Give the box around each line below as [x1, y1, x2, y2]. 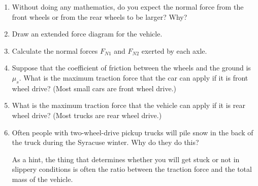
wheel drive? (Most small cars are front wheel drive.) [12, 83, 176, 93]
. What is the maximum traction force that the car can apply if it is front [19, 72, 248, 83]
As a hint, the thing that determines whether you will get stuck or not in [12, 154, 240, 164]
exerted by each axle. [141, 45, 207, 56]
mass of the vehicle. [12, 173, 73, 184]
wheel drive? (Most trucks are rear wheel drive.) [12, 109, 162, 120]
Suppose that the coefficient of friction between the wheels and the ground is [12, 62, 251, 73]
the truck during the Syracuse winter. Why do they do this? [12, 137, 199, 147]
